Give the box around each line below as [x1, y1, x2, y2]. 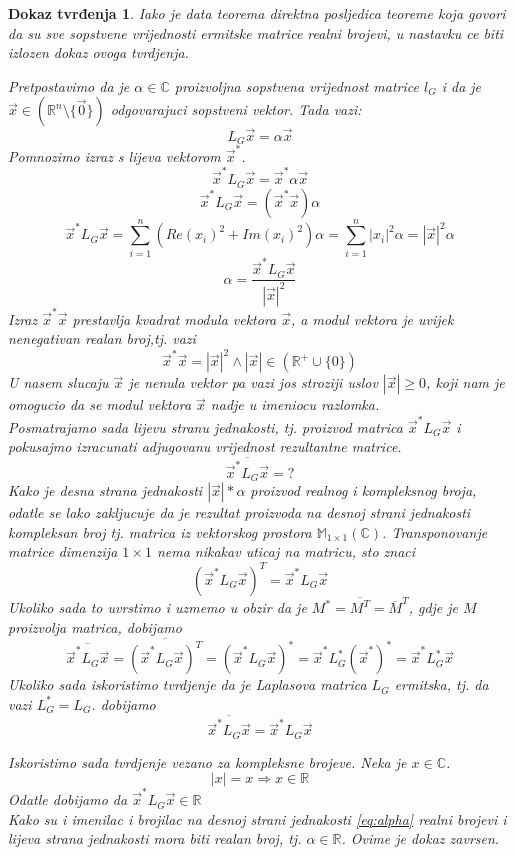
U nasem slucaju [8, 372, 109, 393]
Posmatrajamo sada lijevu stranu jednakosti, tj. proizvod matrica [8, 416, 403, 437]
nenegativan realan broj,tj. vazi [8, 328, 196, 349]
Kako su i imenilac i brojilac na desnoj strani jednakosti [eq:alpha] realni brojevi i [8, 808, 507, 829]
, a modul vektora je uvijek [291, 308, 454, 329]
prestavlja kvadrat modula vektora [72, 308, 277, 329]
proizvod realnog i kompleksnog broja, [250, 480, 477, 501]
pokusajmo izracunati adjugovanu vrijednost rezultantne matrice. [8, 436, 402, 457]
